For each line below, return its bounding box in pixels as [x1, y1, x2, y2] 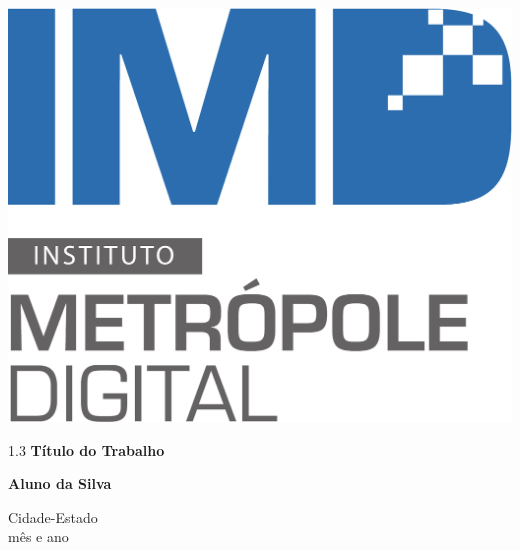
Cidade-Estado [8, 506, 98, 527]
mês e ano [8, 526, 69, 547]
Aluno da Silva [8, 473, 112, 494]
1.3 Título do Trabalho [8, 439, 165, 460]
